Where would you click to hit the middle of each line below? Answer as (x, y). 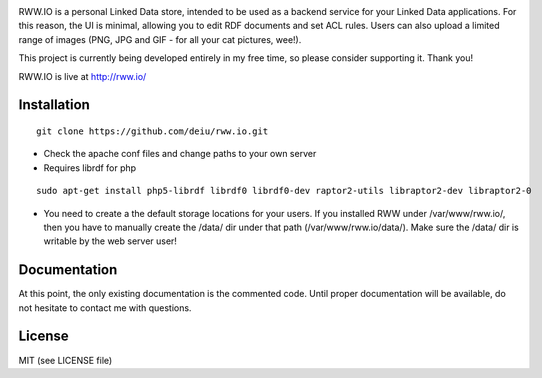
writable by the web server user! (110, 241)
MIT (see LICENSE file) (65, 360)
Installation (54, 105)
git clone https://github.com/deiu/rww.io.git (152, 131)
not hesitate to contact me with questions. (105, 307)
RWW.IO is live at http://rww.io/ (82, 76)
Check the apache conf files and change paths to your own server (180, 154)
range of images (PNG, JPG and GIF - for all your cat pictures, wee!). (160, 39)
